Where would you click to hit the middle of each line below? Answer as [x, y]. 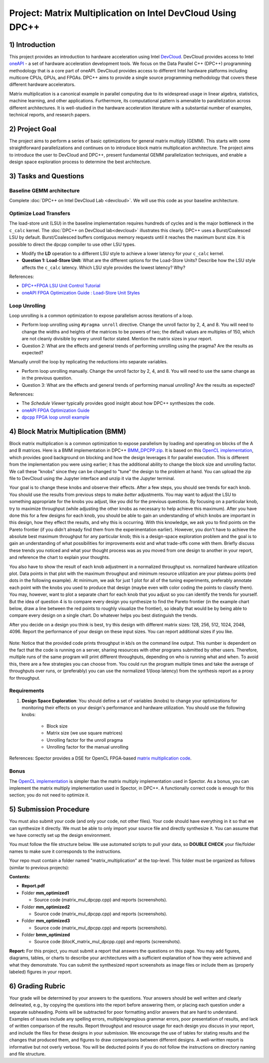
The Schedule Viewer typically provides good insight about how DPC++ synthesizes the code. [118, 403]
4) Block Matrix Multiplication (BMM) [68, 431]
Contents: [20, 876]
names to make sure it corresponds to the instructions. [65, 851]
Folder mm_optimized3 [46, 921]
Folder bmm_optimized [46, 935]
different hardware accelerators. [42, 84]
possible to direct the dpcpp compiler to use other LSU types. [72, 244]
